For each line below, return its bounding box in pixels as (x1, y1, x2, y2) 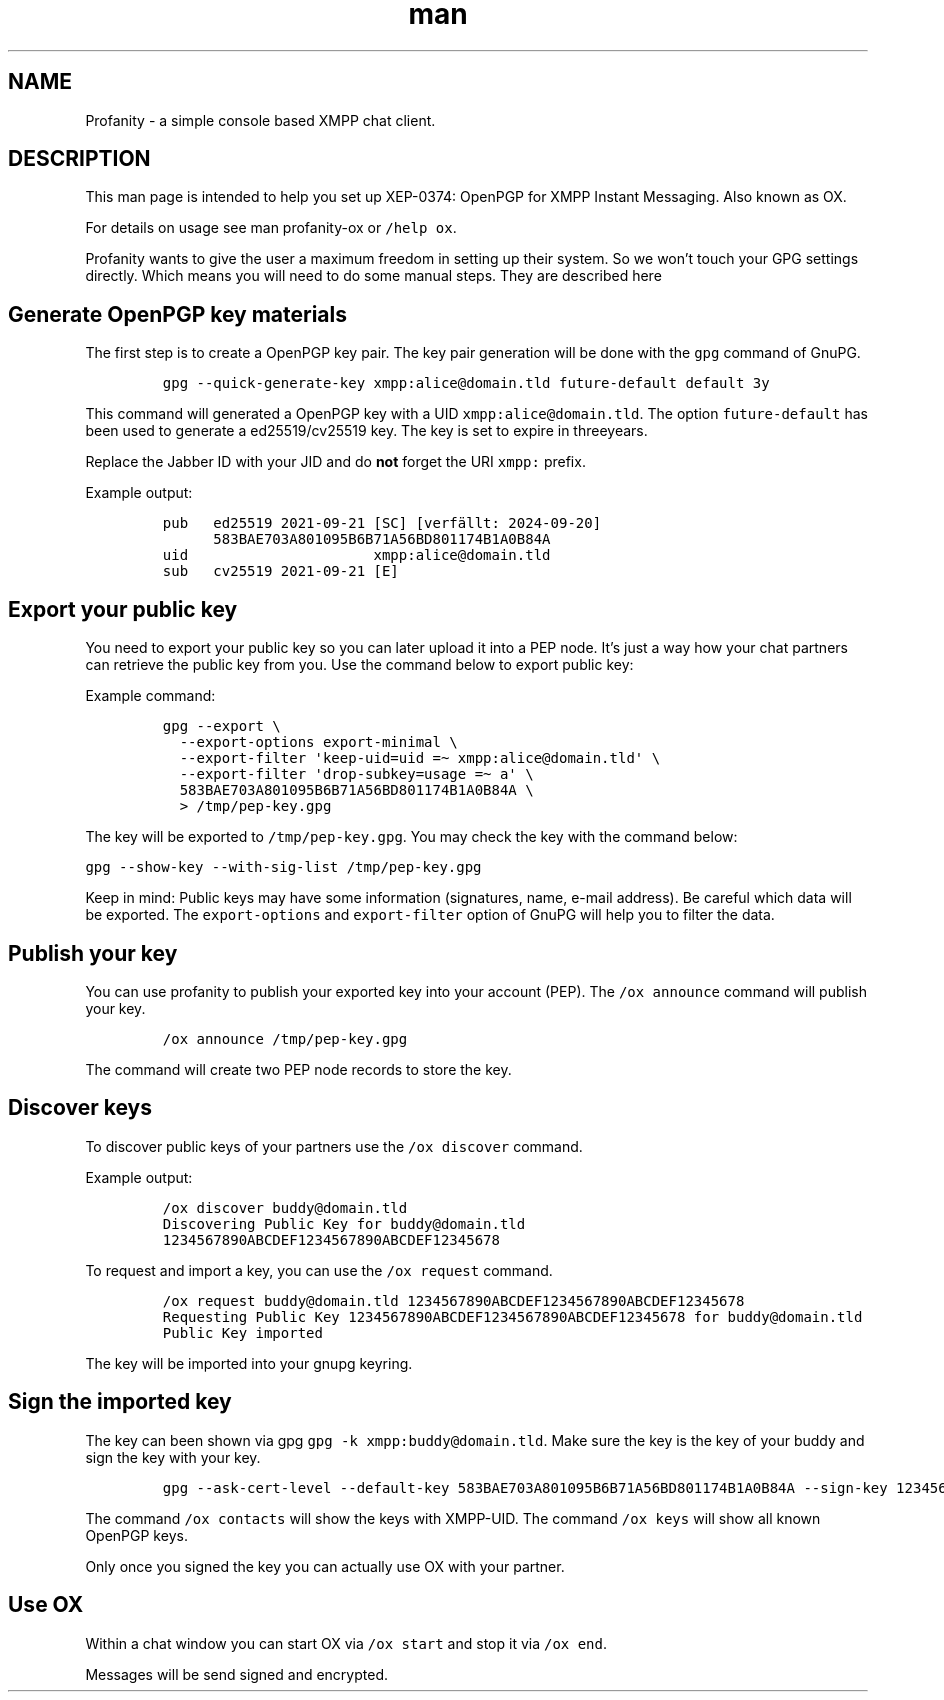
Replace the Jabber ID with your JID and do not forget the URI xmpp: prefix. (85, 453, 586, 471)
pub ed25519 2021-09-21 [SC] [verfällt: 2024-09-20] (162, 515, 602, 532)
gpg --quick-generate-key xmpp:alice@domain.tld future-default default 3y (162, 375, 770, 392)
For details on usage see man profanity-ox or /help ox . (85, 219, 457, 237)
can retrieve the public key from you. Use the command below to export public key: (85, 656, 634, 674)
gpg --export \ (162, 718, 281, 735)
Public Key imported (162, 1324, 323, 1341)
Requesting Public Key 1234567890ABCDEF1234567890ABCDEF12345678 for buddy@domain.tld (162, 1308, 863, 1325)
